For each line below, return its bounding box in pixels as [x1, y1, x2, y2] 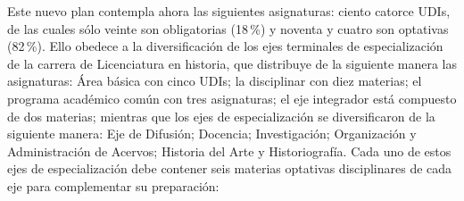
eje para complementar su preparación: [7, 176, 220, 195]
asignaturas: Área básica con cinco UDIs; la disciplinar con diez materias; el [7, 71, 422, 90]
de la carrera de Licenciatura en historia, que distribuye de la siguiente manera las [7, 54, 457, 72]
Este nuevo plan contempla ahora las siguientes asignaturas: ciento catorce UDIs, [7, 2, 451, 20]
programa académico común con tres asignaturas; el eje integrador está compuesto [7, 88, 457, 107]
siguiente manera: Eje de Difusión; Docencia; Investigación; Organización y [7, 124, 417, 143]
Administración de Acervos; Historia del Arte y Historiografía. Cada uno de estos [7, 141, 452, 160]
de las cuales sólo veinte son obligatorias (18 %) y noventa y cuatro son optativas [7, 19, 449, 38]
